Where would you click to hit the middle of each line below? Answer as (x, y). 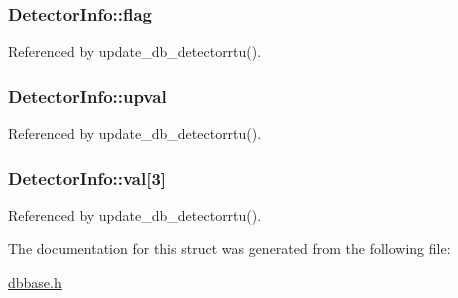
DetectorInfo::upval (87, 95)
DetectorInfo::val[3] (87, 177)
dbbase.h (35, 282)
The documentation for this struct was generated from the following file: (229, 248)
